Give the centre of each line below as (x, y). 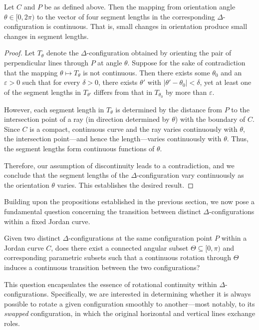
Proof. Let (19, 53)
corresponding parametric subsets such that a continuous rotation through (118, 257)
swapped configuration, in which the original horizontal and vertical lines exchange (130, 313)
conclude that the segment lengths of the (66, 175)
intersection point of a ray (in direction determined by (87, 119)
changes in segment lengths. (46, 36)
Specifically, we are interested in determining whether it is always (151, 294)
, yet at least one (226, 82)
